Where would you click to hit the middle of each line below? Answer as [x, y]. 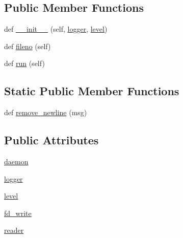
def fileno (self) [28, 46]
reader [14, 230]
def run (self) [24, 63]
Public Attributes [51, 140]
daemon [16, 161]
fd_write [18, 213]
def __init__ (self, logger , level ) [56, 29]
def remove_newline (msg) [46, 112]
